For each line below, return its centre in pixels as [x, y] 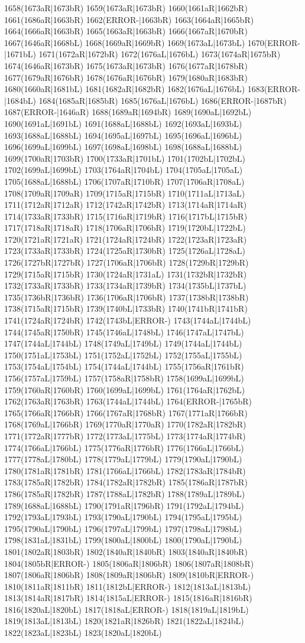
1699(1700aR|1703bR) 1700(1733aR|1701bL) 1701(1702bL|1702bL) [125, 158]
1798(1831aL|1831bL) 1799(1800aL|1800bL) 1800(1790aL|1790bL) [123, 540]
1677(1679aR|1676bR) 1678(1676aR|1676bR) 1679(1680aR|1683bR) [126, 77]
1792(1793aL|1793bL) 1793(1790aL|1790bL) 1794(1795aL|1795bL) [123, 517]
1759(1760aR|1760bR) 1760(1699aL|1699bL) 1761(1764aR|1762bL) [125, 389]
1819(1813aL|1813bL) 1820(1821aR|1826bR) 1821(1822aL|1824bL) [124, 621]
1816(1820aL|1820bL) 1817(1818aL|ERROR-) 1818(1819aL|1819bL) [126, 609]
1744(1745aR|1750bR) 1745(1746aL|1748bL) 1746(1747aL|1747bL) [124, 332]
